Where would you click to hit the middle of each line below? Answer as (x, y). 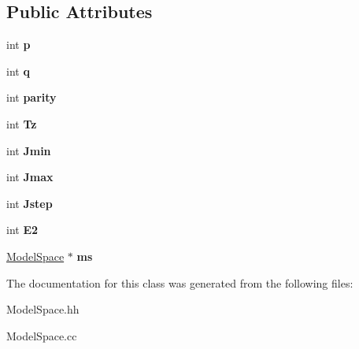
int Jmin (29, 150)
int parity (31, 97)
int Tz (22, 123)
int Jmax (30, 177)
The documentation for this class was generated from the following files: (180, 282)
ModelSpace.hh (43, 309)
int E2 (22, 230)
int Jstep (30, 203)
